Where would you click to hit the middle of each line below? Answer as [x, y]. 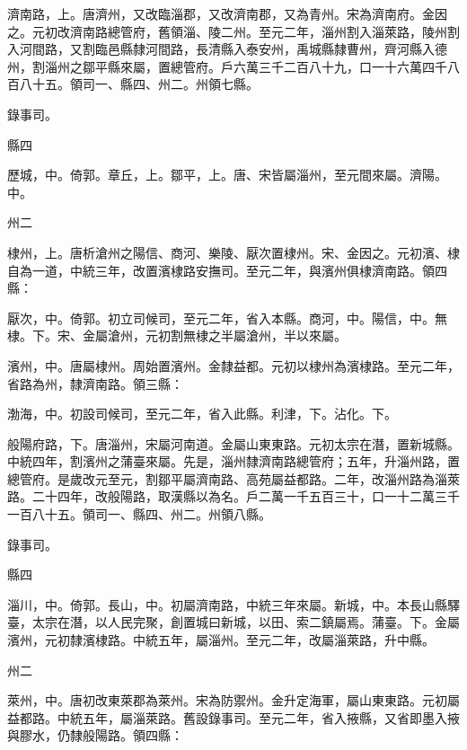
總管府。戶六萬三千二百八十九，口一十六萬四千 [308, 66]
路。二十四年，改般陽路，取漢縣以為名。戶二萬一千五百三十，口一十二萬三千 [233, 496]
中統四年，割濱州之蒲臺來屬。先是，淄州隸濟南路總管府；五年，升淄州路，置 [233, 461]
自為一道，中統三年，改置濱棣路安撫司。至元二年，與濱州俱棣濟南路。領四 [227, 270]
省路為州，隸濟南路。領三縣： [95, 383]
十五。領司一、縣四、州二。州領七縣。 [145, 84]
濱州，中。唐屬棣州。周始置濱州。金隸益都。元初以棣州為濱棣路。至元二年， [233, 365]
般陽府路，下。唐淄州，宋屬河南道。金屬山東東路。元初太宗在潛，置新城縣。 [233, 443]
